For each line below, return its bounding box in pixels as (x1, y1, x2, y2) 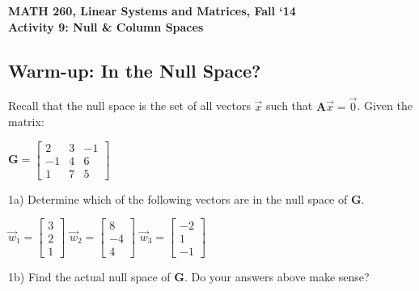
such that (266, 97, 313, 114)
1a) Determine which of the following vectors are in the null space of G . (8, 190, 365, 207)
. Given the (357, 97, 413, 114)
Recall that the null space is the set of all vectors (8, 97, 251, 114)
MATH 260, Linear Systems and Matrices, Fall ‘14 (8, 2, 296, 19)
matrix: (8, 113, 44, 130)
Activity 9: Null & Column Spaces (8, 18, 204, 35)
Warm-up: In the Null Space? (8, 57, 261, 82)
